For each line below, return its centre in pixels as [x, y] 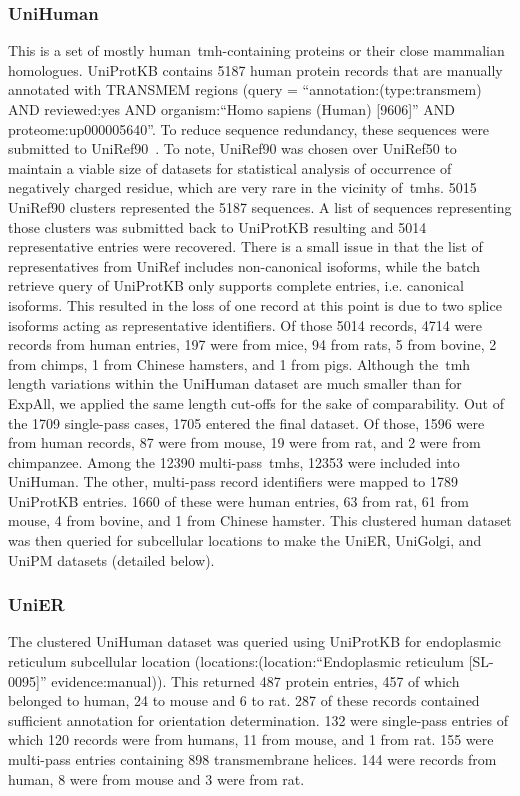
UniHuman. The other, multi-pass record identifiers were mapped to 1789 [233, 481]
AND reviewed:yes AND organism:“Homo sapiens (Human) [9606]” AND [231, 109]
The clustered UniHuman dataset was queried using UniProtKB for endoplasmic [254, 641]
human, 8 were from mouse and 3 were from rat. [156, 778]
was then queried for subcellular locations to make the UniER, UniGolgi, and [245, 540]
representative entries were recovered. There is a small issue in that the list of [245, 246]
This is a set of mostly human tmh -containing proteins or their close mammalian [256, 50]
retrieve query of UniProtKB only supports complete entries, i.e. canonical [236, 285]
